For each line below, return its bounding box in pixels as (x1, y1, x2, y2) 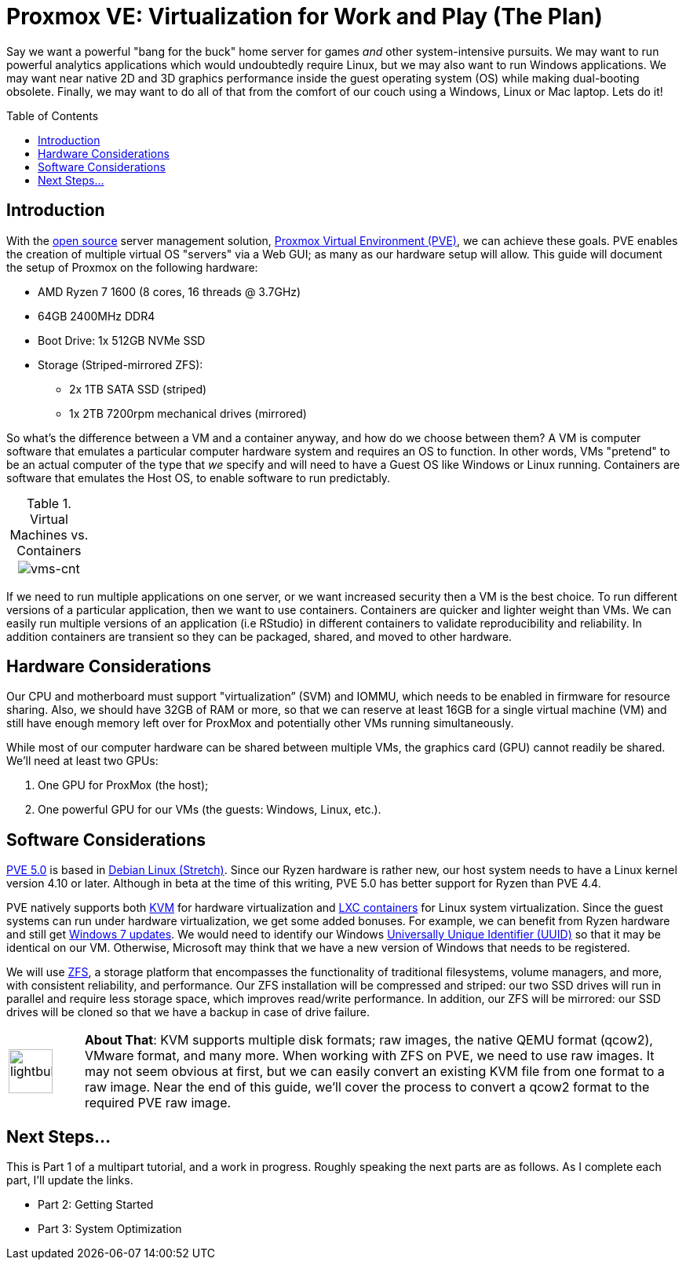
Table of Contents (6, 108, 99, 123)
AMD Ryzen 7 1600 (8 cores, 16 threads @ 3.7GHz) (38, 284, 301, 298)
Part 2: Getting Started (38, 1198, 154, 1212)
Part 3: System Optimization (38, 1222, 182, 1236)
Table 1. (27, 495, 71, 511)
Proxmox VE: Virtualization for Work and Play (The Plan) (6, 3, 603, 30)
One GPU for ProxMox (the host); (38, 778, 209, 792)
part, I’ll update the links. (6, 1173, 133, 1187)
